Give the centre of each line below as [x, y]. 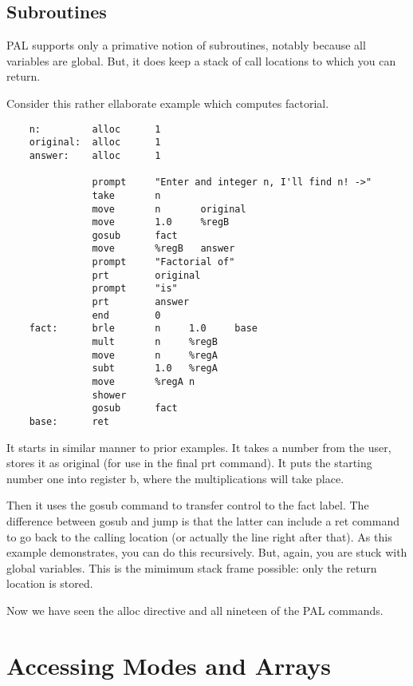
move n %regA [155, 355]
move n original [169, 209]
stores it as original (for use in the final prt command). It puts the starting [189, 463]
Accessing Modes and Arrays [169, 665]
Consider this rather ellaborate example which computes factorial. [168, 103]
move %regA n [144, 382]
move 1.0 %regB [161, 222]
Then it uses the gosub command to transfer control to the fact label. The [188, 505]
